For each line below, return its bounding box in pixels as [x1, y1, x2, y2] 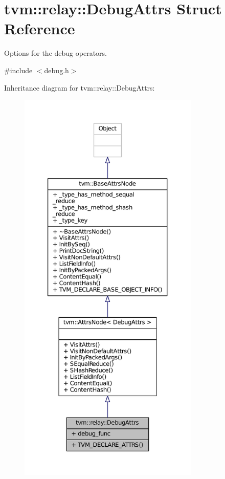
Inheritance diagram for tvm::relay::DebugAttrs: [4, 82, 155, 93]
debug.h [44, 64, 69, 75]
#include [4, 64, 33, 75]
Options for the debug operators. [4, 48, 107, 58]
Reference [4, 18, 75, 39]
